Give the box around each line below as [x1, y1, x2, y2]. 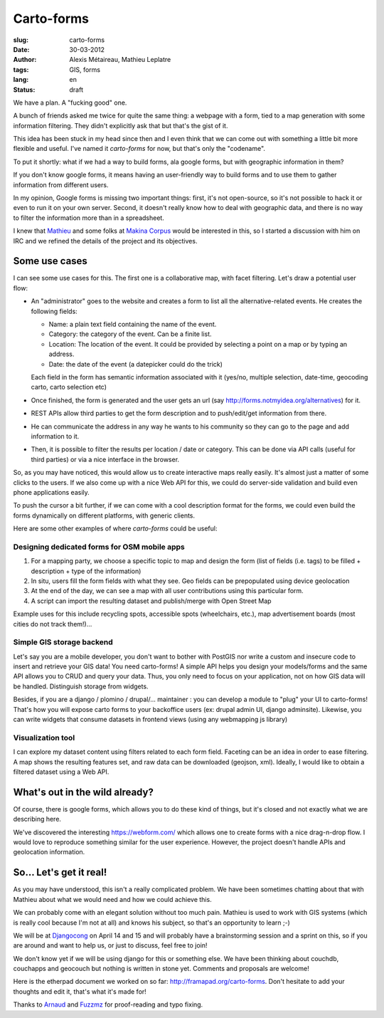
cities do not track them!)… [13, 619, 92, 628]
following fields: [31, 307, 78, 315]
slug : [13, 36, 28, 44]
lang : [13, 75, 29, 84]
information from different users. [13, 180, 109, 189]
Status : [13, 85, 36, 94]
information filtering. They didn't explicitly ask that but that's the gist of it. [13, 121, 228, 130]
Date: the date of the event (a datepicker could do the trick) [48, 360, 223, 368]
